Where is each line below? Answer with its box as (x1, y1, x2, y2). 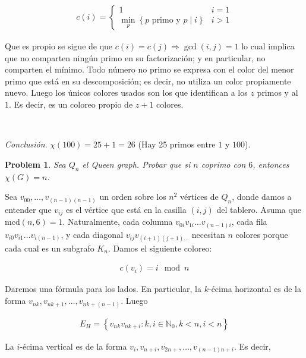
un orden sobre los (99, 190, 166, 203)
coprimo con (201, 158, 246, 170)
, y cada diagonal (61, 228, 124, 240)
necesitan (191, 228, 225, 240)
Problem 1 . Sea (5, 158, 66, 170)
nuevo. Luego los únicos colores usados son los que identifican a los (5, 86, 248, 99)
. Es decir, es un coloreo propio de (9, 98, 133, 110)
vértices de (180, 190, 219, 203)
